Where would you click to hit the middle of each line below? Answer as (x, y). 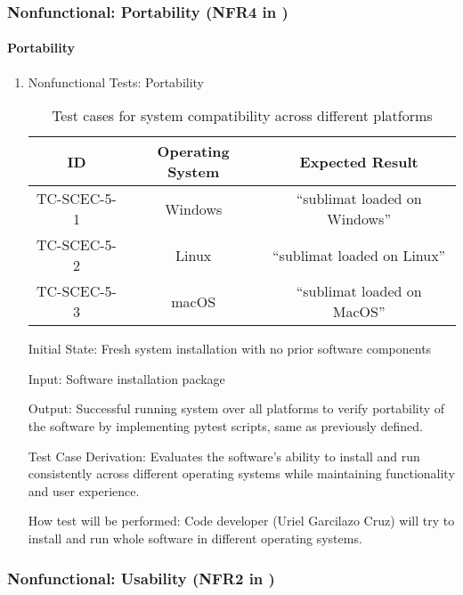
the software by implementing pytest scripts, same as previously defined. (225, 426)
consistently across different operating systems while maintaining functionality (241, 473)
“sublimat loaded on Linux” (359, 255)
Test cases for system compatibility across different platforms (242, 116)
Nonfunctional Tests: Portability (116, 82)
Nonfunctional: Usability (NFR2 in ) (141, 578)
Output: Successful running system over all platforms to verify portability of (236, 408)
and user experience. (84, 490)
